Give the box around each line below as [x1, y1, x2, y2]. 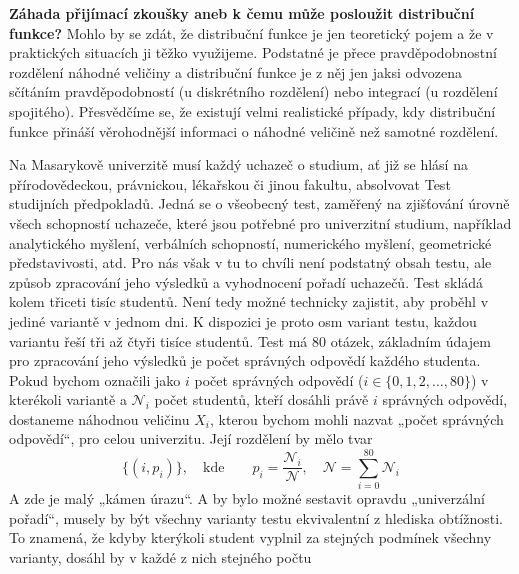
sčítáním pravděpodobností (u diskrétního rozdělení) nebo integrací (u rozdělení [9, 81, 498, 102]
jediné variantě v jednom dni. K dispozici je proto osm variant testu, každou [9, 310, 477, 331]
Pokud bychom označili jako [9, 369, 181, 390]
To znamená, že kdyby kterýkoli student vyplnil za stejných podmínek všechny [9, 527, 492, 548]
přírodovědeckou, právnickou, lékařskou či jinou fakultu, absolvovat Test [9, 173, 451, 194]
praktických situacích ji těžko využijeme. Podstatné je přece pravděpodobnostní [9, 42, 497, 63]
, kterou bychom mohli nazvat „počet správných [209, 408, 504, 429]
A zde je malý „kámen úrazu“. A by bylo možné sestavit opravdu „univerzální [9, 488, 485, 509]
